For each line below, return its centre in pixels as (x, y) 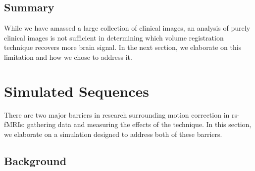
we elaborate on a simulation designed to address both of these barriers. (113, 134)
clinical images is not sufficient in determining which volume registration (114, 37)
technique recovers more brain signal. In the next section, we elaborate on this (123, 47)
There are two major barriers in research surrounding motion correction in (117, 114)
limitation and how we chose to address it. (68, 57)
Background (35, 160)
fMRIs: (14, 124)
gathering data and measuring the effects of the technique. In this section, (139, 124)
